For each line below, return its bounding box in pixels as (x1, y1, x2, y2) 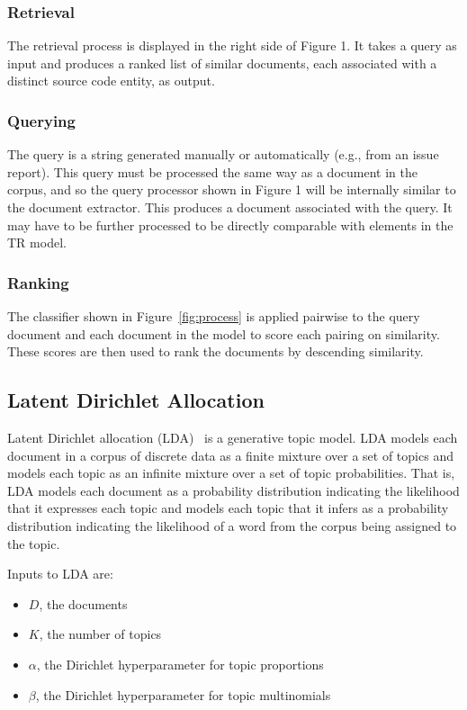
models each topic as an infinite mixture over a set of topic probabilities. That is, (7, 463, 455, 482)
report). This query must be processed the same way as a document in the (7, 162, 418, 181)
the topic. (7, 534, 60, 553)
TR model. (7, 233, 67, 252)
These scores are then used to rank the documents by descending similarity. (7, 342, 424, 361)
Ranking (7, 271, 69, 293)
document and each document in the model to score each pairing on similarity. (7, 324, 440, 343)
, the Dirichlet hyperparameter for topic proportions (36, 654, 324, 673)
